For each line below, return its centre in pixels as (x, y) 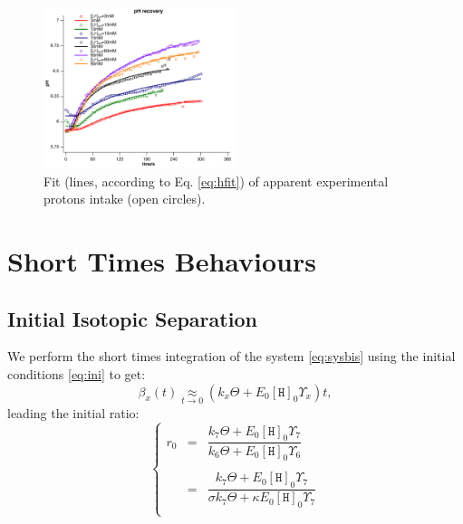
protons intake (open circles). (125, 199)
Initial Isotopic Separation (132, 318)
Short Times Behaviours (162, 261)
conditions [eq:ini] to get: (77, 374)
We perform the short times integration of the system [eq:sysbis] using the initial (231, 356)
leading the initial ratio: (73, 412)
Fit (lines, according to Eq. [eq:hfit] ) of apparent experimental (216, 181)
